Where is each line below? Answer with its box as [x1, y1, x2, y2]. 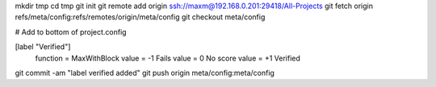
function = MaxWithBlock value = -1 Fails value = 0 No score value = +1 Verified [35, 53, 300, 63]
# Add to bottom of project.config [15, 27, 127, 36]
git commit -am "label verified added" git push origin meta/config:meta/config [15, 68, 275, 77]
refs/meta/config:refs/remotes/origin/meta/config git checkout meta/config [15, 12, 266, 22]
